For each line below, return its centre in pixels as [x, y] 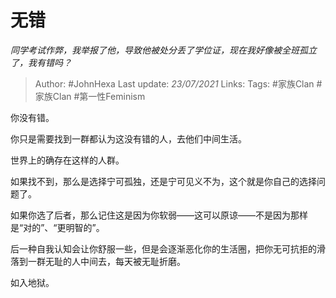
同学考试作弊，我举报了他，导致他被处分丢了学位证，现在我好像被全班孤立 [163, 50]
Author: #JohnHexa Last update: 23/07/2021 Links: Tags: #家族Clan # [178, 83]
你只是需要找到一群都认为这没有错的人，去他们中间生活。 [128, 138]
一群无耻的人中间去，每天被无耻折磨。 [106, 261]
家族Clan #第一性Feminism [90, 96]
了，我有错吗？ [41, 62]
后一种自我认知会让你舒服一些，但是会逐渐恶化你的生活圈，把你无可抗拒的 [163, 248]
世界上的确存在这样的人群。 [67, 160]
